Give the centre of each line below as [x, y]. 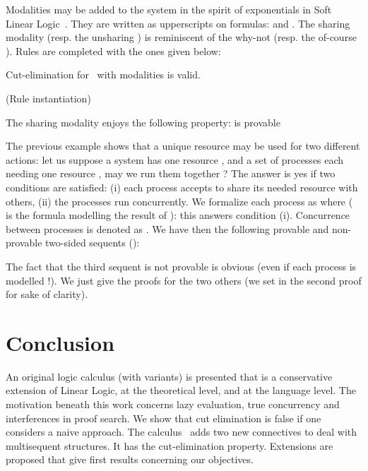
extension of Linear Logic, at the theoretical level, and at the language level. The [181, 390]
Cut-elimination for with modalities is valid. [103, 74]
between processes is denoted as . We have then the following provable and [167, 228]
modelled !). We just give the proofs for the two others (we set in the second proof [184, 280]
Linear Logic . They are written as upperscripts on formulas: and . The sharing [178, 23]
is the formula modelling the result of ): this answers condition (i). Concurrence [178, 215]
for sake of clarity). [47, 294]
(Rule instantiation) [48, 98]
